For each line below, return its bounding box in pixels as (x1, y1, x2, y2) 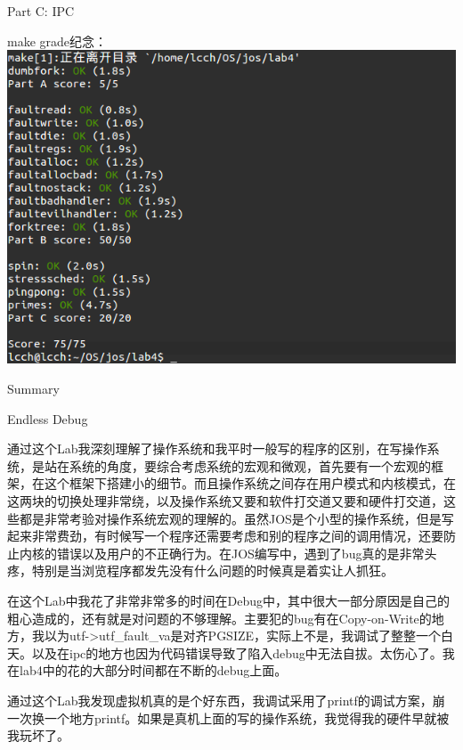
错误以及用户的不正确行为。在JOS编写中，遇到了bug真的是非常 (56, 543, 425, 562)
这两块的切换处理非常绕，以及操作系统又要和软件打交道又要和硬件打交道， (7, 491, 443, 510)
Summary (7, 379, 60, 397)
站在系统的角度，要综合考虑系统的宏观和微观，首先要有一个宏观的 (44, 456, 431, 475)
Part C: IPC (7, 2, 75, 20)
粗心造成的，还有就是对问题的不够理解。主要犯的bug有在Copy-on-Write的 (7, 608, 432, 627)
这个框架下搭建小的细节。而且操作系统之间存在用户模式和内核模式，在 (44, 474, 456, 493)
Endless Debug (7, 409, 88, 428)
